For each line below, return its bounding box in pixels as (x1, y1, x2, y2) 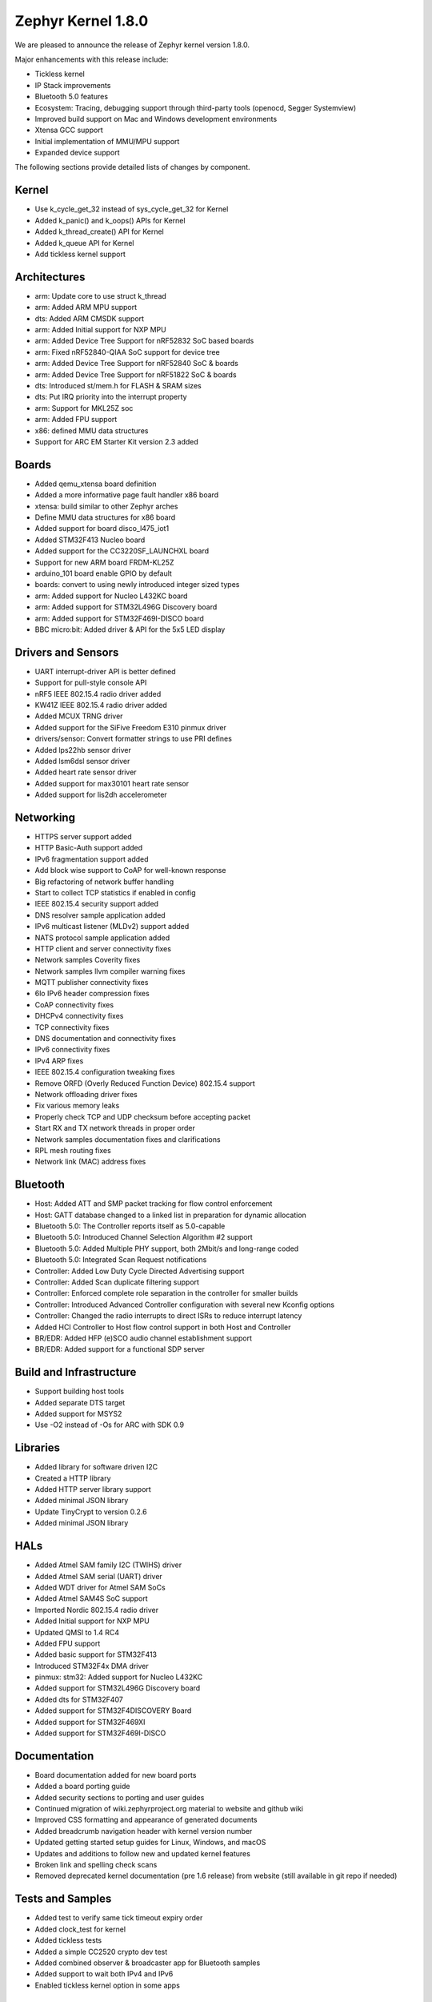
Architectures (14, 270, 86, 283)
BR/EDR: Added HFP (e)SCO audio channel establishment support (34, 1333, 252, 1343)
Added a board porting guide (34, 1782, 130, 1791)
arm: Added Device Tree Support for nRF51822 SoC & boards (34, 369, 237, 380)
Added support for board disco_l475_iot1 (34, 524, 170, 533)
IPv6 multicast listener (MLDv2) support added (34, 922, 190, 931)
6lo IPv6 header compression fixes (34, 989, 150, 999)
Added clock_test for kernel (34, 1924, 126, 1934)
